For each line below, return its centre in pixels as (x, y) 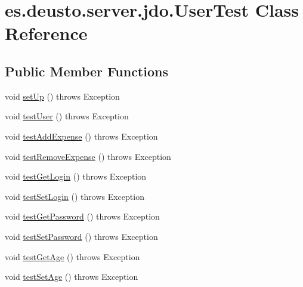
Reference (46, 33)
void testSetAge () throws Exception (72, 277)
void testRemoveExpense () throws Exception (88, 156)
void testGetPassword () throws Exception (82, 216)
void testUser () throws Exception (67, 116)
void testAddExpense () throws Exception (81, 136)
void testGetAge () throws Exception (72, 256)
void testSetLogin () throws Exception (75, 196)
